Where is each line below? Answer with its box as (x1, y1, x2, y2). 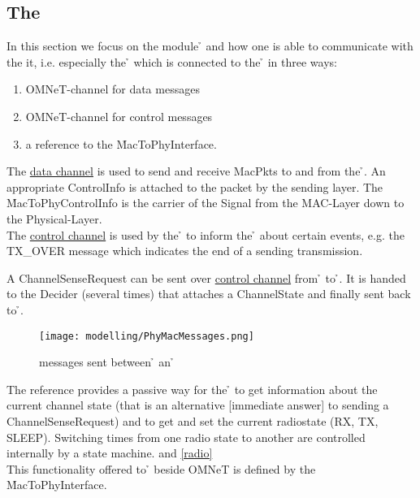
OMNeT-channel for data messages (25, 80, 200, 97)
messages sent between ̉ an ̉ (39, 353, 175, 370)
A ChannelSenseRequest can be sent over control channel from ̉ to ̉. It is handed (6, 269, 406, 286)
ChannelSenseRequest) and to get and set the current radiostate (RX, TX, (6, 412, 379, 429)
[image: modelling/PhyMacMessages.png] (39, 330, 254, 342)
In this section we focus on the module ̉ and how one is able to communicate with (6, 37, 414, 54)
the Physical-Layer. (6, 210, 102, 227)
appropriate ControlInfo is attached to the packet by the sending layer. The (6, 178, 383, 195)
